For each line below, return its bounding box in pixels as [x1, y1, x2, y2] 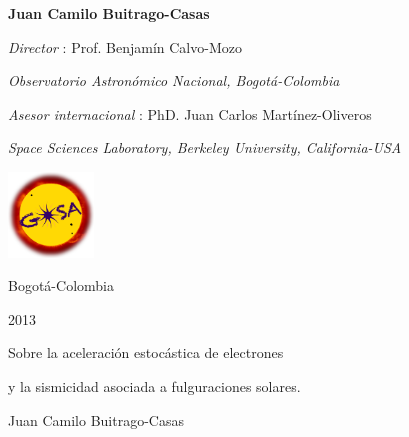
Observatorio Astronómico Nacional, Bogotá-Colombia [8, 70, 340, 91]
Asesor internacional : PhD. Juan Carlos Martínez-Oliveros [8, 103, 372, 124]
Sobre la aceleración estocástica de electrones [8, 342, 284, 363]
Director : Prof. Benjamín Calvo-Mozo [8, 36, 242, 57]
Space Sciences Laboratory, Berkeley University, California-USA [8, 137, 402, 158]
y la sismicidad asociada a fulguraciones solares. [8, 376, 301, 397]
